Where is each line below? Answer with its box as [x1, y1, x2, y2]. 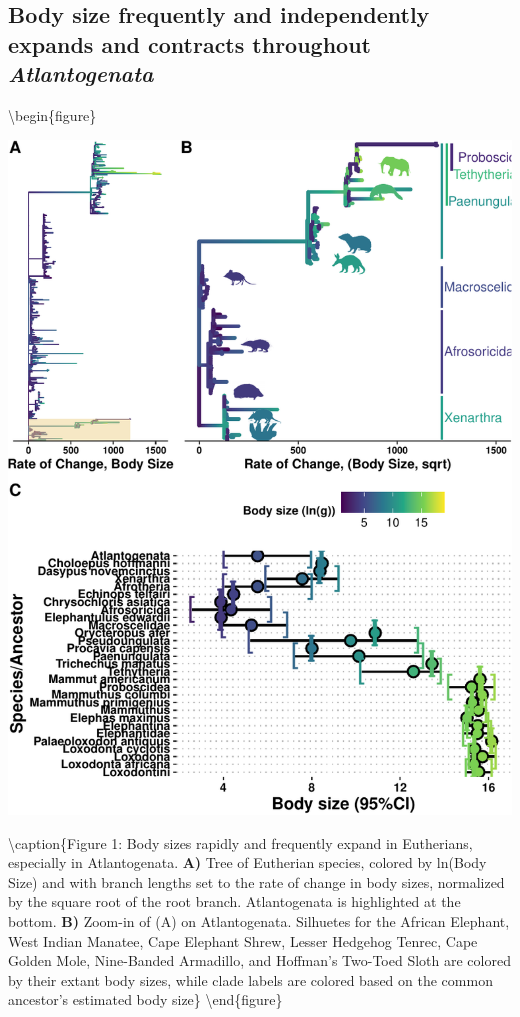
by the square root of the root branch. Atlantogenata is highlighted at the [8, 891, 461, 912]
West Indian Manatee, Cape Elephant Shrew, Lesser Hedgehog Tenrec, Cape [8, 930, 478, 951]
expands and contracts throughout [8, 28, 371, 59]
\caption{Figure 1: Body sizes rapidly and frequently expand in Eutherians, [8, 832, 473, 853]
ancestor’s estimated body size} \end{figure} [8, 989, 283, 1010]
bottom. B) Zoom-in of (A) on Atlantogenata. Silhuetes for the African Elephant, [8, 911, 510, 932]
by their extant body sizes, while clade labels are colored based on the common [8, 969, 493, 990]
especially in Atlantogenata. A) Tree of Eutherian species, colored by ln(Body [8, 852, 487, 873]
